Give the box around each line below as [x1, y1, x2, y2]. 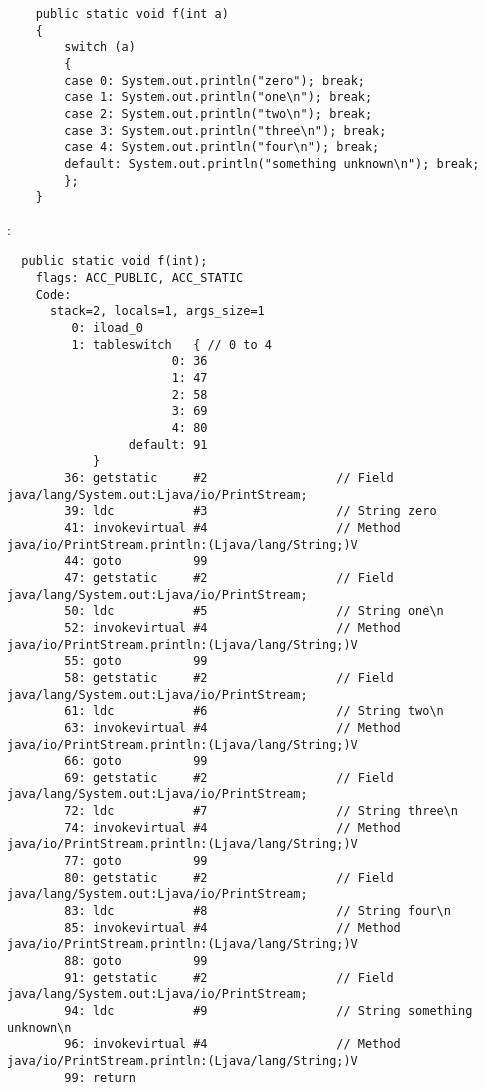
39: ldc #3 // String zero [64, 504, 437, 519]
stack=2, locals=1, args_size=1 [49, 304, 265, 319]
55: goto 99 [64, 654, 208, 669]
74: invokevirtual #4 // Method [64, 820, 401, 835]
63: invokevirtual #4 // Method [64, 720, 401, 735]
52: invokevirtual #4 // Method [64, 620, 401, 635]
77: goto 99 [64, 854, 208, 869]
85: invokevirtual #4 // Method [64, 920, 401, 935]
